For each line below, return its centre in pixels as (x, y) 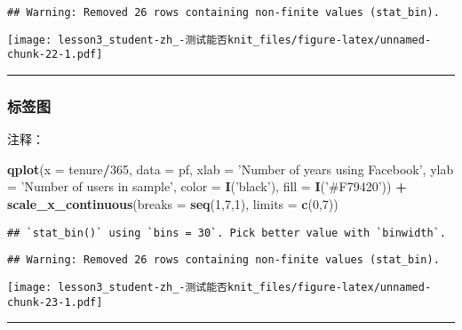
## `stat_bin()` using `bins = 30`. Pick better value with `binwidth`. (227, 233)
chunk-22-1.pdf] (55, 55)
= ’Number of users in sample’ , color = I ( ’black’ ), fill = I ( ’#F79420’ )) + (207, 186)
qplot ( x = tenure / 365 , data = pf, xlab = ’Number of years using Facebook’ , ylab (231, 169)
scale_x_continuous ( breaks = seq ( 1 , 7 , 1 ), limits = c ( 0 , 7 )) (173, 203)
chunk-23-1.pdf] (55, 302)
